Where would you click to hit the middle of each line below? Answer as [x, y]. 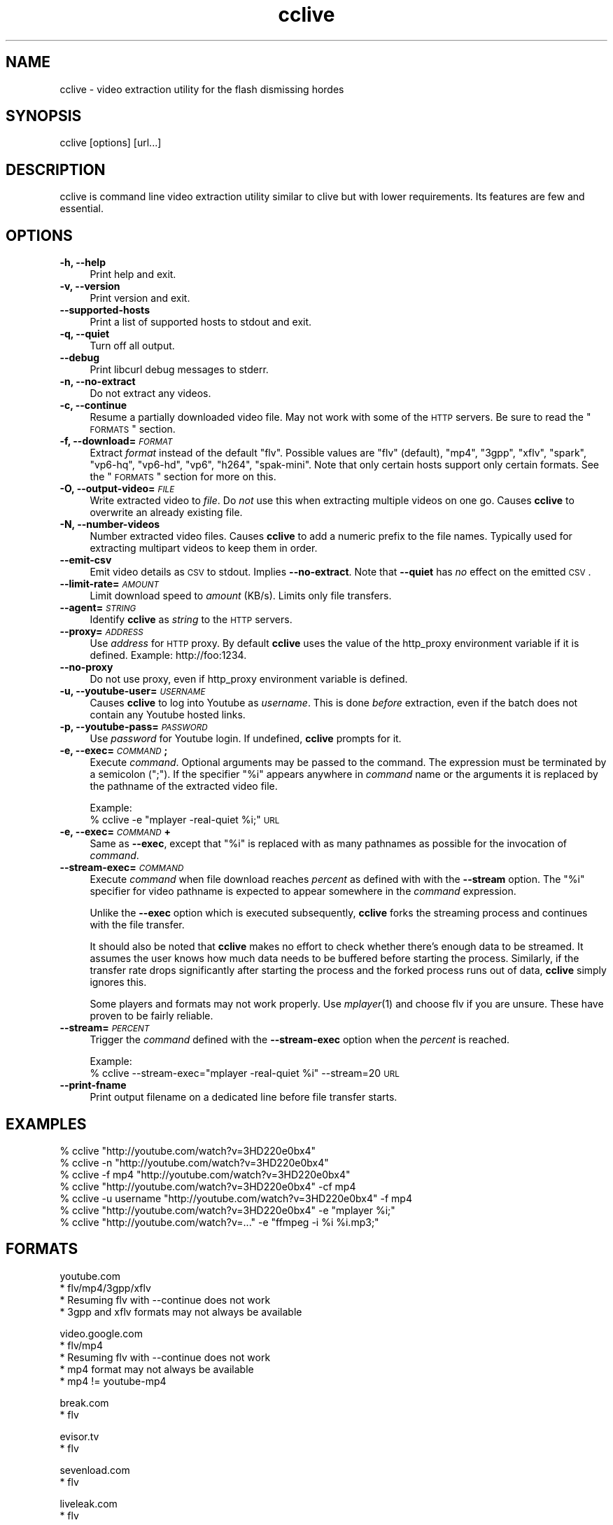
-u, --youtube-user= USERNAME [133, 691]
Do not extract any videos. [150, 394]
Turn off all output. [132, 346]
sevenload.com [95, 1470]
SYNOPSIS [44, 116]
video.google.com [101, 1333]
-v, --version [90, 286]
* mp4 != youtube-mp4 [113, 1381]
